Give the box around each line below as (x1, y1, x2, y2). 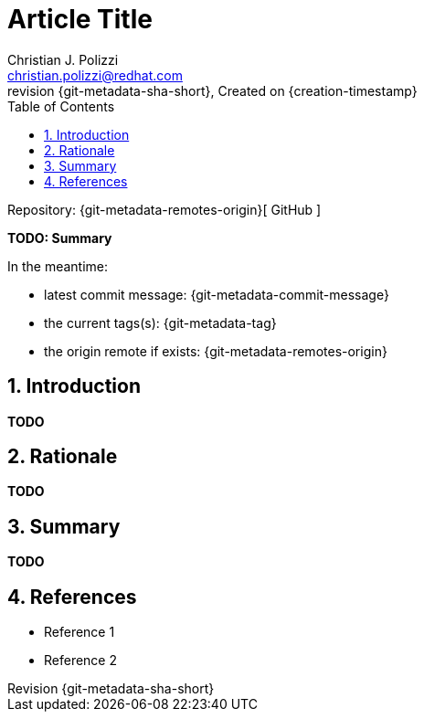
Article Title (7, 4, 153, 35)
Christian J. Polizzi (7, 51, 119, 68)
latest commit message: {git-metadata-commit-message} (44, 286, 389, 302)
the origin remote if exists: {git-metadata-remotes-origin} (44, 343, 387, 359)
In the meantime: (7, 258, 109, 274)
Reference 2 (44, 652, 118, 669)
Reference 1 (44, 624, 115, 640)
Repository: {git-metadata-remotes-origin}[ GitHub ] (7, 201, 322, 217)
